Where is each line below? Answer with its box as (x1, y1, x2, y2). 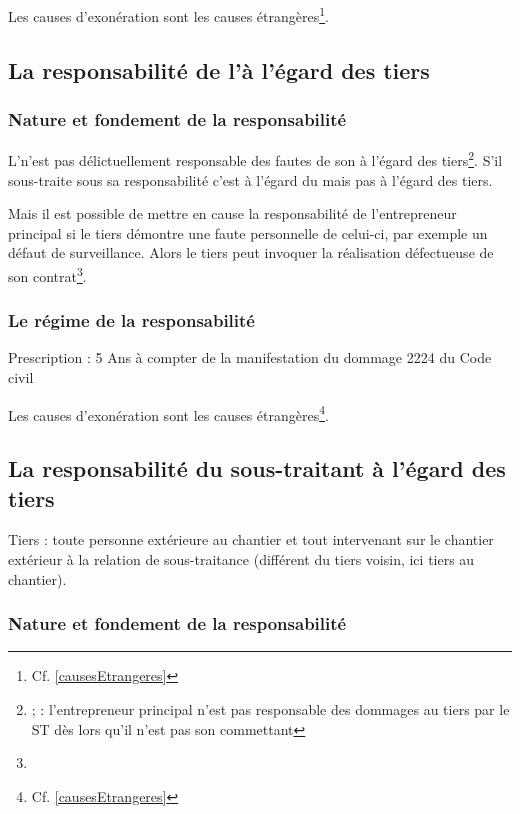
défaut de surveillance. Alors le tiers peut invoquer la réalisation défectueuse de (8, 242, 494, 263)
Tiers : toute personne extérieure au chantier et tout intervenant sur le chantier (8, 529, 494, 550)
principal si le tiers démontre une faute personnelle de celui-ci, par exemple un (8, 222, 488, 243)
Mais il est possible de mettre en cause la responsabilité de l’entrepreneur (8, 203, 457, 224)
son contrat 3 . (8, 262, 87, 286)
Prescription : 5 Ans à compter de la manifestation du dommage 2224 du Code (8, 347, 492, 368)
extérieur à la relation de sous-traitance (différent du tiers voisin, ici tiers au (8, 548, 475, 569)
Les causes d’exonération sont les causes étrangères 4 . (8, 401, 329, 425)
